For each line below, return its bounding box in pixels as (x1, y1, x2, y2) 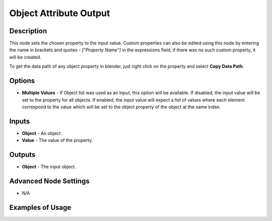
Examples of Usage (9, 203, 72, 211)
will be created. (9, 54, 41, 60)
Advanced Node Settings (9, 177, 90, 185)
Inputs (9, 117, 30, 125)
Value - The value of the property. (22, 137, 93, 143)
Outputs (9, 151, 36, 159)
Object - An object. (22, 130, 62, 136)
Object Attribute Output (9, 8, 110, 19)
